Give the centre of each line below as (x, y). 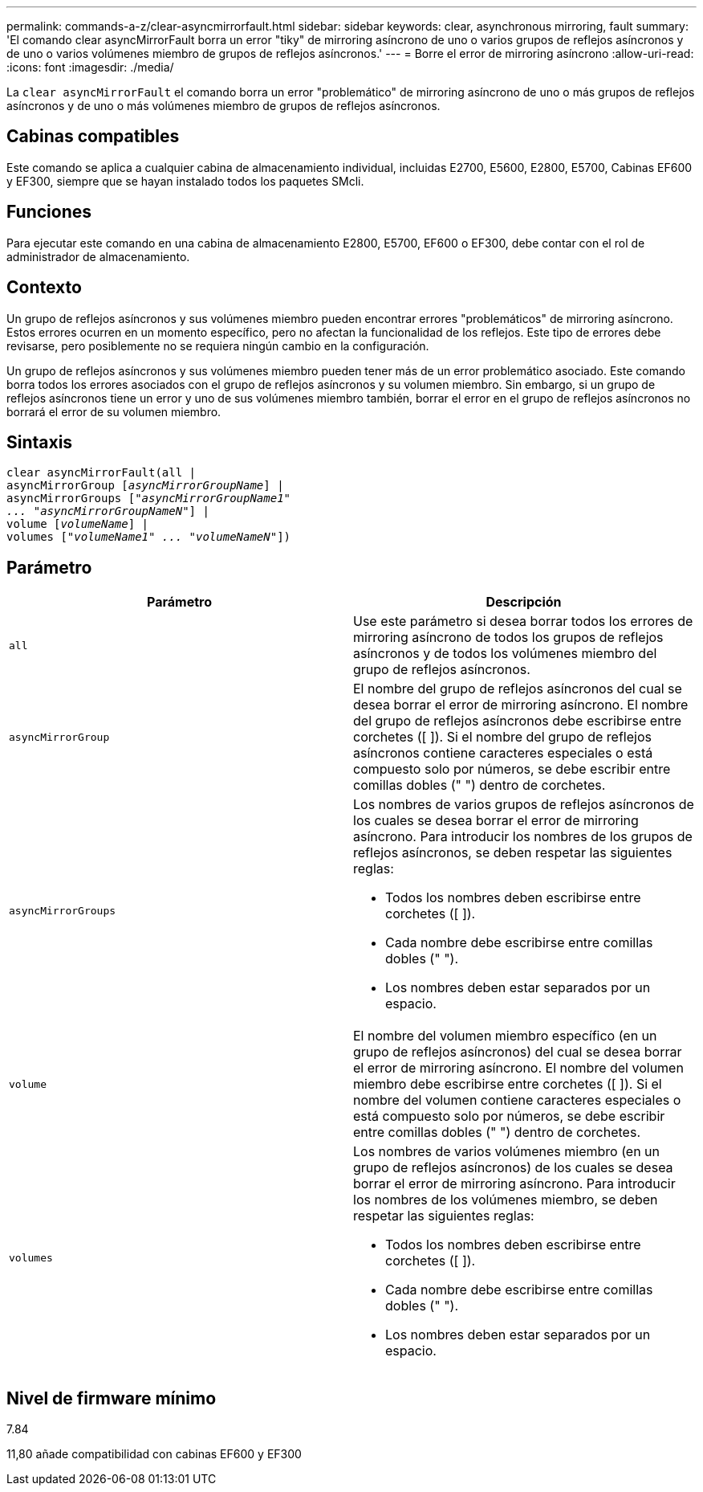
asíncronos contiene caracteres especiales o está (503, 753)
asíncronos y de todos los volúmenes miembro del (505, 654)
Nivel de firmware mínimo (112, 1398)
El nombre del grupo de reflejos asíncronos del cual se (518, 689)
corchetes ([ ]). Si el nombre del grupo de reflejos (502, 737)
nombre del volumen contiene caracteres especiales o (517, 1100)
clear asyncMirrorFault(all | (102, 473)
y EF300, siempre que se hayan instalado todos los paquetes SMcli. (185, 181)
